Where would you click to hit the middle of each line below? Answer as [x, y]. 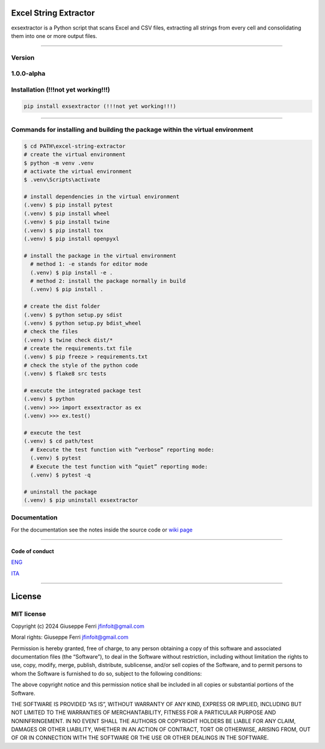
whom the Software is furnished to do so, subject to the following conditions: [107, 673]
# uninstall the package [60, 492]
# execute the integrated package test [82, 391]
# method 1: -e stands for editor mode [89, 264]
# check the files [51, 332]
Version [23, 57]
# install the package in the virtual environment [100, 255]
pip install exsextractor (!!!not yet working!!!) [100, 106]
